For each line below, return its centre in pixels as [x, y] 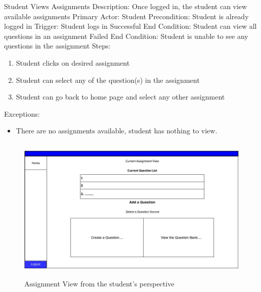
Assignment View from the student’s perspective [99, 284]
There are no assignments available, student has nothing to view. [117, 131]
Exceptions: [22, 113]
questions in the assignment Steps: [57, 46]
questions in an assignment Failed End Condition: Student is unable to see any [126, 36]
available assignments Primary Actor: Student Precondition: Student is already [126, 16]
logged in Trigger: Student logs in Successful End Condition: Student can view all [130, 26]
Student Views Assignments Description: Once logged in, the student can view [126, 6]
